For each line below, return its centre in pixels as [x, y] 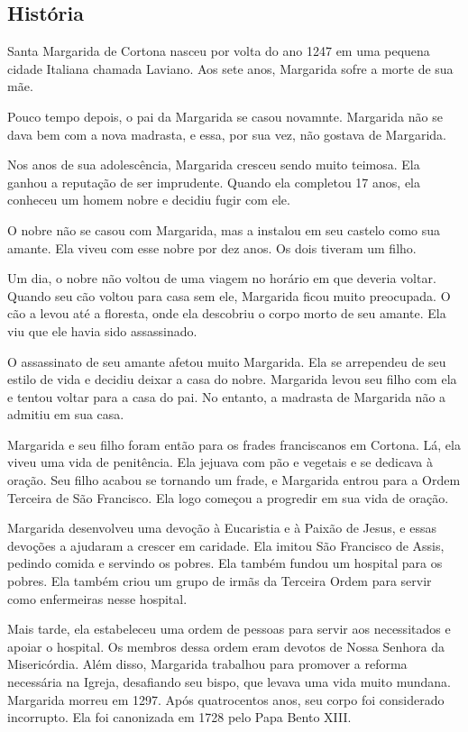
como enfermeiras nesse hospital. [97, 598]
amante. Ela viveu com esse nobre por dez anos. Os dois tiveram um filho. [212, 247]
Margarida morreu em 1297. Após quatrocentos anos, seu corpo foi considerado [226, 699]
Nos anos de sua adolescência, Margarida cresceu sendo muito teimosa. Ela [214, 165]
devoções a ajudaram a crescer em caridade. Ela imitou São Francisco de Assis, [226, 545]
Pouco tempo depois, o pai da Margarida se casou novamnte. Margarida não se [225, 116]
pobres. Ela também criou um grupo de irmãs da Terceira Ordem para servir [220, 581]
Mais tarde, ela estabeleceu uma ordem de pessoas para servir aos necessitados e [229, 629]
